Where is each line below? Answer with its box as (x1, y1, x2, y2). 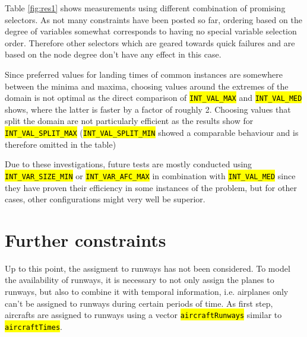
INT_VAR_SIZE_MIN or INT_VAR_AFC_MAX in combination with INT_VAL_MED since (5, 169, 296, 182)
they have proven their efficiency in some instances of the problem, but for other (5, 181, 297, 193)
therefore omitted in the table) (5, 138, 116, 150)
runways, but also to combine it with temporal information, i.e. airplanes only (5, 285, 289, 297)
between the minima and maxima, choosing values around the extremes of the (5, 80, 289, 92)
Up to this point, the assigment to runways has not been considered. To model (5, 262, 290, 274)
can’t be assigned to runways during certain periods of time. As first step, (5, 297, 273, 309)
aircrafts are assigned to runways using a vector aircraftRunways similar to (5, 309, 282, 321)
